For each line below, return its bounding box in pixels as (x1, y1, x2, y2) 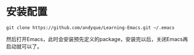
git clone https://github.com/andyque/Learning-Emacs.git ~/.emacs (6, 24, 175, 31)
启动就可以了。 (6, 43, 42, 50)
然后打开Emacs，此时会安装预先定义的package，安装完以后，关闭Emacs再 (6, 35, 188, 42)
